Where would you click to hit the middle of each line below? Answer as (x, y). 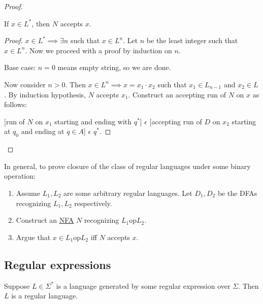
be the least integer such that (192, 40)
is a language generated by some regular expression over (143, 285)
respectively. (93, 203)
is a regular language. (45, 296)
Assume (28, 193)
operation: (20, 176)
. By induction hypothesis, (45, 94)
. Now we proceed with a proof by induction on (98, 50)
